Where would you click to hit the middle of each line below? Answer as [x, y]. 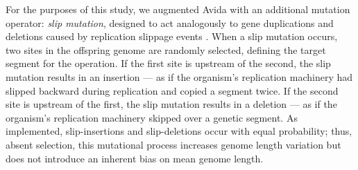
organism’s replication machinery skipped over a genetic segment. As [152, 117]
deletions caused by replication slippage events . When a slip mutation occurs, [172, 36]
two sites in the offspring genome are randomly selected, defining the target [166, 49]
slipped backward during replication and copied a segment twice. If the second [172, 90]
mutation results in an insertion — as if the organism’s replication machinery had [179, 76]
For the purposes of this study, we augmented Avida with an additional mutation [178, 9]
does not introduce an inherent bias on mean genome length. [135, 158]
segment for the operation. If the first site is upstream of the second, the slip [168, 63]
